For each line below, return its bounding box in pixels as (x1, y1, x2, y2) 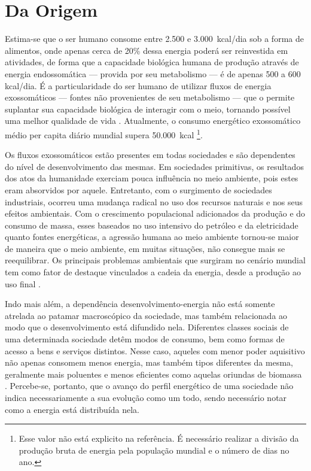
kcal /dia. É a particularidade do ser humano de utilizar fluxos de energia (5, 79, 272, 92)
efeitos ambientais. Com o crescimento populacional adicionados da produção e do (5, 207, 306, 220)
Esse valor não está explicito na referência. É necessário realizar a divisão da (19, 432, 299, 445)
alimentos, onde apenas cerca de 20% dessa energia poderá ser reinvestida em (5, 44, 288, 56)
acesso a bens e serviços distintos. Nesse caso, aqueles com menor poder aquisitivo (5, 344, 305, 357)
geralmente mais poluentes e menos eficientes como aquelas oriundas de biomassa (5, 367, 302, 380)
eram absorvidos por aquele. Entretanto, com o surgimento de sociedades (5, 183, 272, 196)
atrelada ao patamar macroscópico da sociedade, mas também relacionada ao (5, 309, 288, 321)
